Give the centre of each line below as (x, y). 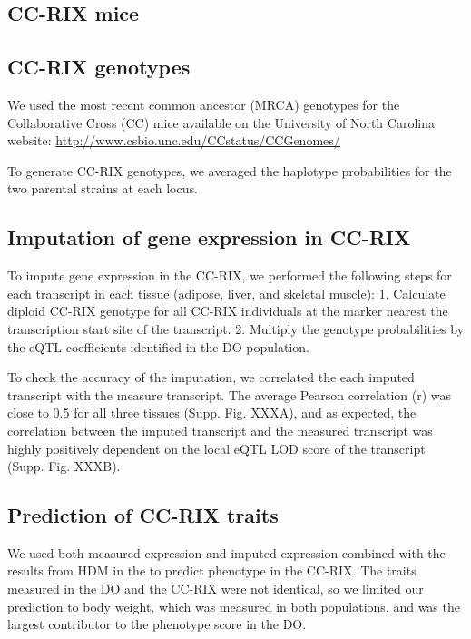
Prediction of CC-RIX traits (143, 515)
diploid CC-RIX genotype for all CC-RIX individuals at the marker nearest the (228, 311)
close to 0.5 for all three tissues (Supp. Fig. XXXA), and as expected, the (212, 413)
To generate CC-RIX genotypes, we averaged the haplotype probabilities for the (230, 170)
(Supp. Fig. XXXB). (64, 466)
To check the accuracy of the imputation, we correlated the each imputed (211, 377)
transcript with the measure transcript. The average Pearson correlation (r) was (230, 394)
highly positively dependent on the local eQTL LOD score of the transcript (216, 448)
